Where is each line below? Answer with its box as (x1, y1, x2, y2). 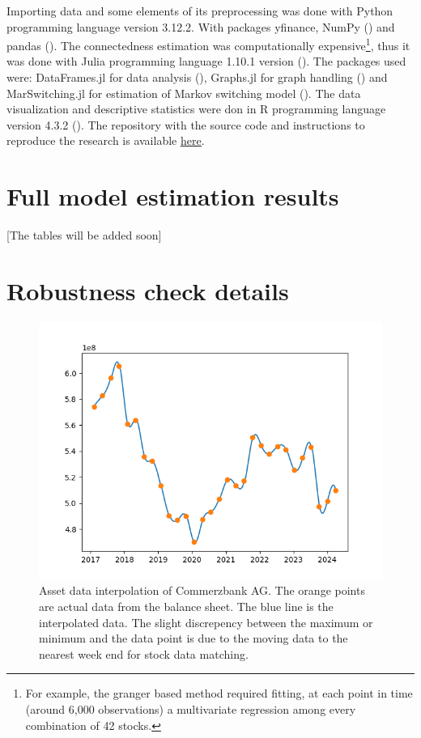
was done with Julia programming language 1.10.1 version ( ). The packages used (6, 53, 406, 70)
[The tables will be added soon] (6, 227, 162, 244)
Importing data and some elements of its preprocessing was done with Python (6, 2, 393, 19)
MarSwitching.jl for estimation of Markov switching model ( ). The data (6, 84, 361, 101)
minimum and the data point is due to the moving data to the (39, 630, 348, 647)
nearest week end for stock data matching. (39, 645, 249, 662)
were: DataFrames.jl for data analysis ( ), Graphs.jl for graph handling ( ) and (6, 69, 388, 86)
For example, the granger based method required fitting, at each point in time (25, 685, 413, 702)
